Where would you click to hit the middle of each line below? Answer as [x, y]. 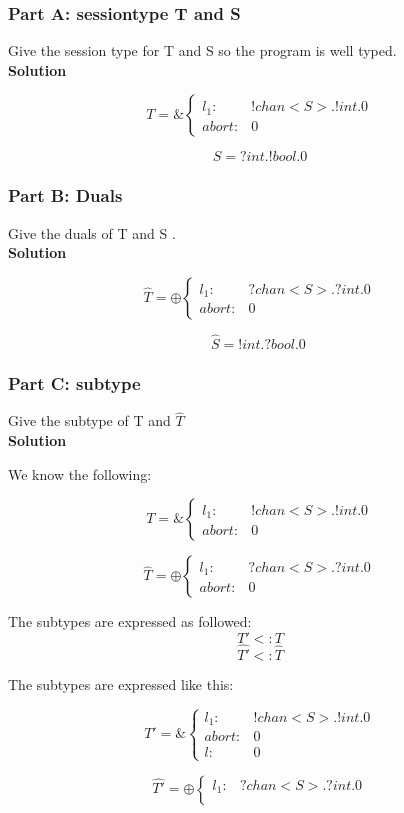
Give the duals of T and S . [92, 232]
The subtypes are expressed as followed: [130, 621]
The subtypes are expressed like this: [121, 684]
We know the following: [80, 473]
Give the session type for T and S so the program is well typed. [202, 50]
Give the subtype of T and [89, 420]
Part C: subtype [74, 382]
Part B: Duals [65, 195]
